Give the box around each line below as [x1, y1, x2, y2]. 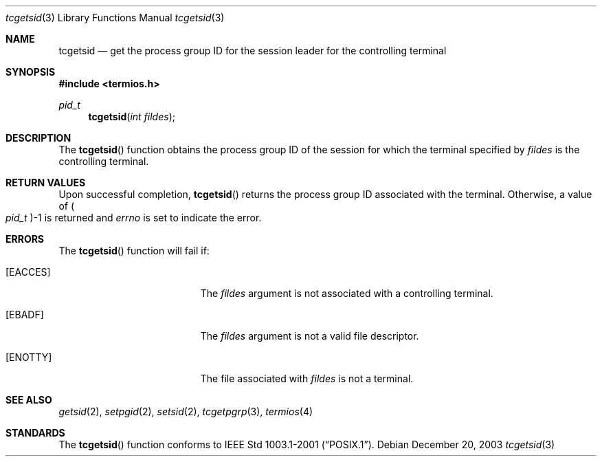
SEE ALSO [5, 394, 52, 406]
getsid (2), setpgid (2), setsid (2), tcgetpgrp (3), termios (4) [58, 406, 313, 417]
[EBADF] [5, 309, 44, 320]
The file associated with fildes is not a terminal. [200, 373, 414, 384]
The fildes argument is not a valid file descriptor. [200, 330, 419, 342]
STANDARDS [5, 427, 65, 439]
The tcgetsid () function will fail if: [58, 245, 210, 256]
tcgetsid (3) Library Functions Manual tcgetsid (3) [5, 12, 225, 23]
